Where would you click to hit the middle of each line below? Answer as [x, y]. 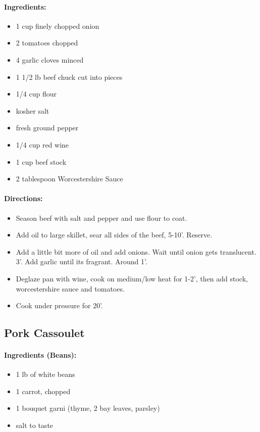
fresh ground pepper [47, 128]
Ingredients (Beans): [40, 355]
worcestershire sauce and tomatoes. [70, 288]
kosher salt [33, 110]
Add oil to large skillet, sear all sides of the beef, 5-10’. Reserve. [114, 235]
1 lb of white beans [45, 374]
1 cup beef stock [41, 161]
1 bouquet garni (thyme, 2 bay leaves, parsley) [88, 408]
